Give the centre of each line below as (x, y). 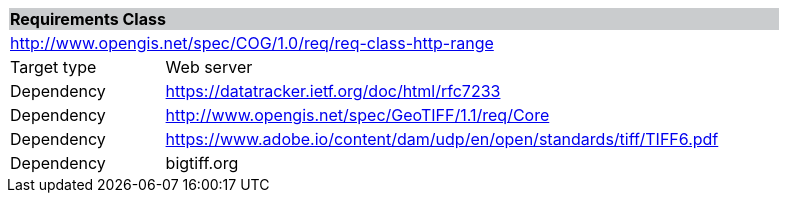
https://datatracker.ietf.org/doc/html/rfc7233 (333, 91)
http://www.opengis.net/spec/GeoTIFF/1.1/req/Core (357, 115)
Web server (209, 67)
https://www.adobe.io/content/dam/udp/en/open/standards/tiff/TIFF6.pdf (442, 139)
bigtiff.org (202, 163)
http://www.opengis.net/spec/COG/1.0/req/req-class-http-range (252, 43)
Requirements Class (88, 19)
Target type (53, 67)
